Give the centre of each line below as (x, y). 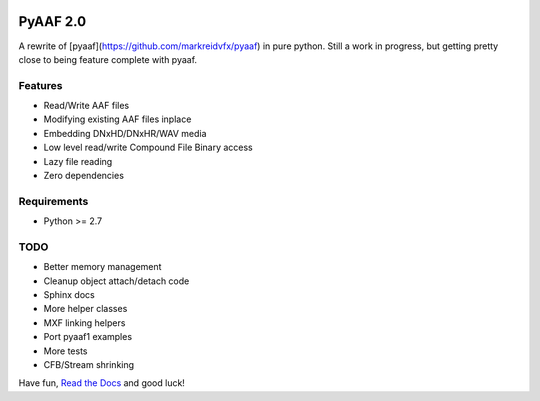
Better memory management (102, 267)
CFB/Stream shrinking (89, 365)
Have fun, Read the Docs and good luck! (101, 383)
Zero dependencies (84, 175)
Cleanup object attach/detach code (116, 281)
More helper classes (85, 309)
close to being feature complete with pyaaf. (108, 59)
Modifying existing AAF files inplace (117, 119)
